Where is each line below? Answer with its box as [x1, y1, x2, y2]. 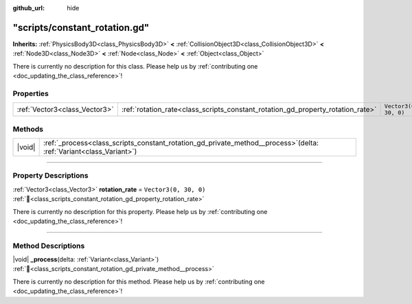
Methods [12, 124, 44, 134]
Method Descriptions [12, 241, 85, 250]
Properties [12, 89, 49, 98]
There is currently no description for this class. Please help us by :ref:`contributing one [12, 62, 258, 70]
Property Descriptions [12, 171, 89, 180]
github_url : [12, 4, 45, 12]
